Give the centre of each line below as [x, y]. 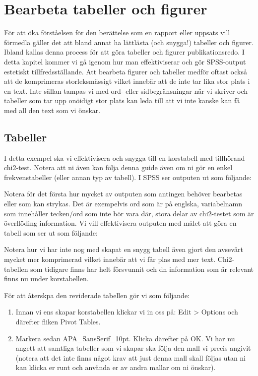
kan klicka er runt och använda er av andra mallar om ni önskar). [116, 367]
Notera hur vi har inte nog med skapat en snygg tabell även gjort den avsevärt [124, 249]
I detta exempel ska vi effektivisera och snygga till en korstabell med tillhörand [125, 157]
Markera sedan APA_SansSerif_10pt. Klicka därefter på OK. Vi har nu [125, 338]
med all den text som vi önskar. [52, 110]
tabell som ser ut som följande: [51, 232]
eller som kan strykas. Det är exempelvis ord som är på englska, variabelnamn [123, 204]
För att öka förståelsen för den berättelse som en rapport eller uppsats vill [117, 32]
